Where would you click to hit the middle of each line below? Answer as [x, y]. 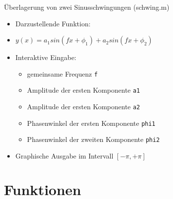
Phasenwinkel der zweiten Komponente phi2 [93, 139]
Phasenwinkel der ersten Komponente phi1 [91, 123]
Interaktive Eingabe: [46, 57]
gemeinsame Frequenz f [62, 73]
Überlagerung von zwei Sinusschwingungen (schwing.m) [87, 7]
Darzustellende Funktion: [53, 23]
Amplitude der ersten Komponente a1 [84, 90]
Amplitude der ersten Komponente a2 [84, 107]
